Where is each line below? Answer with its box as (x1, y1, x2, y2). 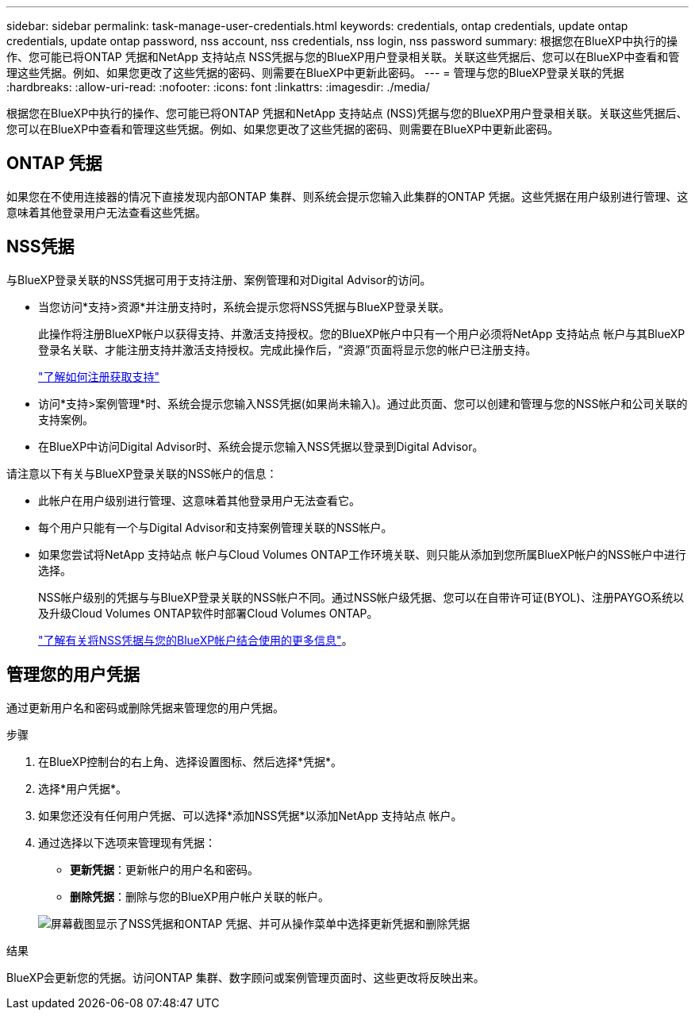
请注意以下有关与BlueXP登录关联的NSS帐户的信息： (6, 466, 278, 480)
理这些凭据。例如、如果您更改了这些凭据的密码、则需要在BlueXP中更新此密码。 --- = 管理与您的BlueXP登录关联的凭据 (6, 66, 624, 79)
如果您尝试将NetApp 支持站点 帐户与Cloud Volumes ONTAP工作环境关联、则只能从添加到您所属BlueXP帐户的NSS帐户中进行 (38, 547, 686, 561)
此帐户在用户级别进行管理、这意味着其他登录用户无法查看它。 (38, 493, 360, 507)
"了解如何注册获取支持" (38, 369, 160, 383)
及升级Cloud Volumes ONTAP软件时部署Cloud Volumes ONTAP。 (38, 606, 378, 620)
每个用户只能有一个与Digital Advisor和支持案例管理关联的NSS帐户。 (38, 520, 393, 534)
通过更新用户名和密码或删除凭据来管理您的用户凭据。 (6, 700, 284, 714)
